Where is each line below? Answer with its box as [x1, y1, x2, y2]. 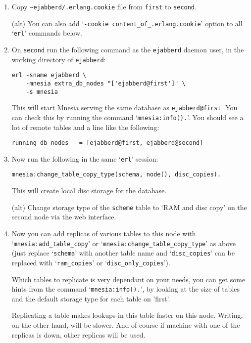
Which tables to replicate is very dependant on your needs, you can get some [11, 274, 246, 284]
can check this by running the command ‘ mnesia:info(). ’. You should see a [11, 112, 244, 122]
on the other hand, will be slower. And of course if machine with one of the [11, 319, 240, 330]
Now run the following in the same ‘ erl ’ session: [11, 153, 158, 164]
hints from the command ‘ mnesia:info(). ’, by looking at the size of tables [11, 284, 240, 294]
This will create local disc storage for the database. [11, 185, 167, 196]
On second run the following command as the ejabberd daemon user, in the [11, 44, 244, 54]
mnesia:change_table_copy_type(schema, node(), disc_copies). [11, 171, 221, 178]
